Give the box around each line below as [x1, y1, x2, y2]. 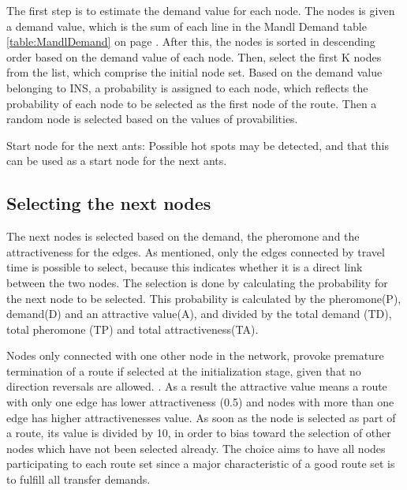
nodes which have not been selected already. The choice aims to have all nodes [6, 440, 386, 456]
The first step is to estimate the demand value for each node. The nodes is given [6, 2, 395, 18]
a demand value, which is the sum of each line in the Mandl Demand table [6, 17, 367, 34]
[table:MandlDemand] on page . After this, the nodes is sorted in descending [6, 33, 375, 50]
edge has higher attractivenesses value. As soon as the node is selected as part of [6, 409, 396, 425]
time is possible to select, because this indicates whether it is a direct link [6, 259, 363, 275]
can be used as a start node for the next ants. [6, 152, 227, 169]
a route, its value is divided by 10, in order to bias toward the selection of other [6, 425, 391, 441]
